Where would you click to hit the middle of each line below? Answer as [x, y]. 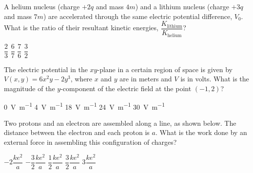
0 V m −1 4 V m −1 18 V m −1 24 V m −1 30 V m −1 [85, 106]
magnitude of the [29, 88]
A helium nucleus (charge [42, 6]
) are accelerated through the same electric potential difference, [138, 16]
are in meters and [146, 79]
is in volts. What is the [215, 79]
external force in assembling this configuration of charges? [90, 142]
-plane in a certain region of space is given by [165, 69]
